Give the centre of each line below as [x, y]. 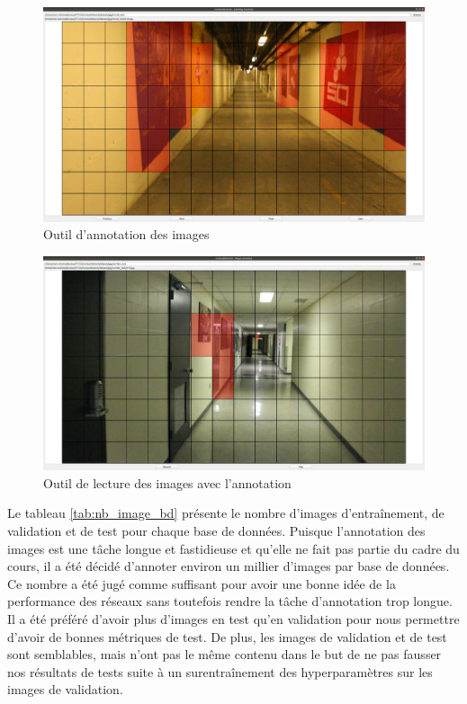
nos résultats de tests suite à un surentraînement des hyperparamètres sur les [220, 671]
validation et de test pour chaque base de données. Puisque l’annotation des [216, 530]
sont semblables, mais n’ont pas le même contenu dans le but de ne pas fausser [225, 654]
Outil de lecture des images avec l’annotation [167, 482]
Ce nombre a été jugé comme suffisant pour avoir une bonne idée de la [202, 583]
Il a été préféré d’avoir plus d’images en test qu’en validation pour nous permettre [233, 618]
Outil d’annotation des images [126, 234]
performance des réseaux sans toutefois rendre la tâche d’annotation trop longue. [230, 601]
